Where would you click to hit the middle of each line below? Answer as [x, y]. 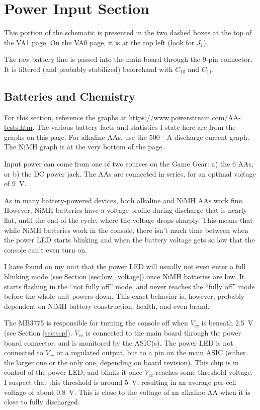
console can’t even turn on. [46, 249]
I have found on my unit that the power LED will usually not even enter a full [125, 266]
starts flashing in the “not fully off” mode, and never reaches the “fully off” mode [129, 286]
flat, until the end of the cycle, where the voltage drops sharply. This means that [128, 220]
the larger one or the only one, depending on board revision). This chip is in [121, 362]
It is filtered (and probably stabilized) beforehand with [89, 69]
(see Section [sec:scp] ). [38, 332]
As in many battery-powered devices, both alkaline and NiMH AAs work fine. [124, 200]
